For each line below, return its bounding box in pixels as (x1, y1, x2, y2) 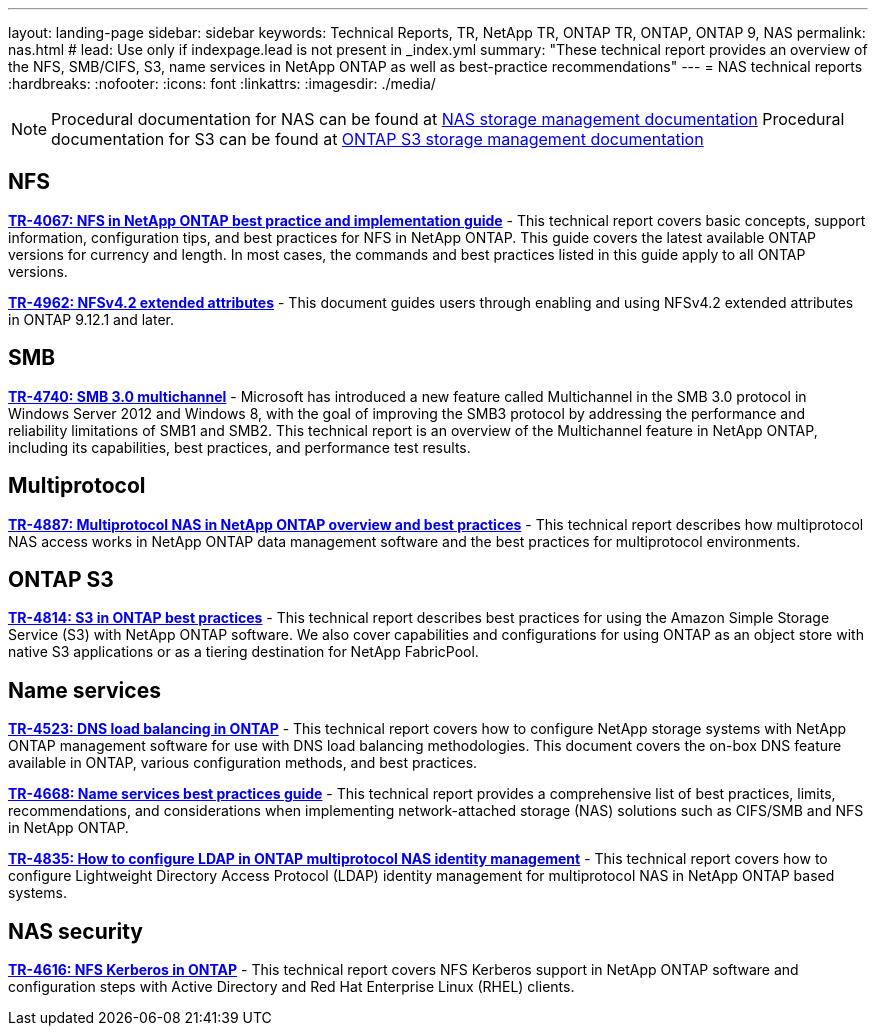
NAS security (8, 918, 143, 944)
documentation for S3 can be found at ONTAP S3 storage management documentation (51, 129, 704, 149)
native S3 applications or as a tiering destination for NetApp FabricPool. (8, 643, 479, 661)
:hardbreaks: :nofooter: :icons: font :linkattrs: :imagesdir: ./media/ (8, 75, 436, 92)
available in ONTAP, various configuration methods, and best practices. (8, 754, 478, 772)
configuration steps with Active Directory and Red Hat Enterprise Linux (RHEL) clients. (8, 978, 575, 996)
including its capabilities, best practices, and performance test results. (8, 438, 471, 456)
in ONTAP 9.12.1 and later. (8, 310, 175, 328)
